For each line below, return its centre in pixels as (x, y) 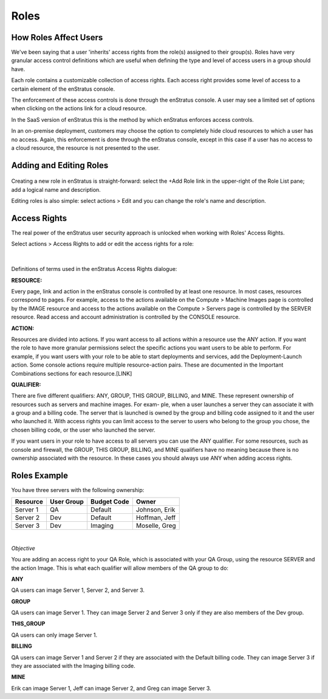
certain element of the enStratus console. (63, 89)
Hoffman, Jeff (156, 518)
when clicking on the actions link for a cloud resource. (79, 108)
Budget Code (110, 502)
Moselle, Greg (156, 525)
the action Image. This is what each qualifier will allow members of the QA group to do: (120, 568)
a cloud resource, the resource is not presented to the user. (86, 148)
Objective (23, 548)
